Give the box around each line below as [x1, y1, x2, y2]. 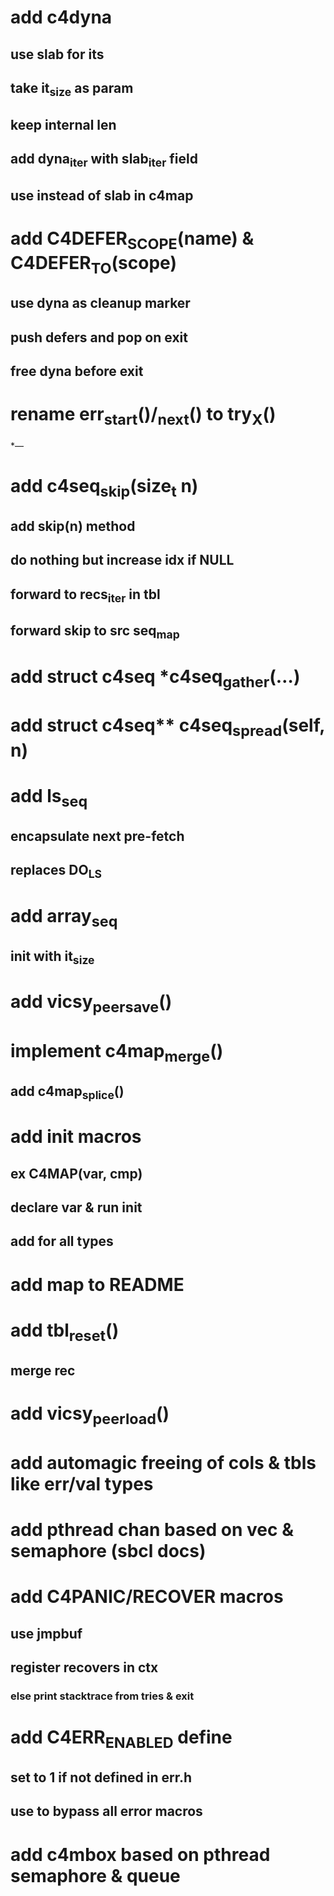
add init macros [10, 1126, 142, 1148]
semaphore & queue [10, 1864, 181, 1887]
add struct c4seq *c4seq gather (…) [10, 665, 301, 691]
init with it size [10, 947, 95, 967]
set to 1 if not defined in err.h [10, 1769, 192, 1786]
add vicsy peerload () [10, 1402, 170, 1428]
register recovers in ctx [10, 1659, 159, 1676]
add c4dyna [10, 6, 113, 29]
